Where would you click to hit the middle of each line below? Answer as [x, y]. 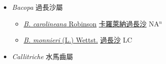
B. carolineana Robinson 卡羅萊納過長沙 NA [91, 23]
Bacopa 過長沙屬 [37, 7]
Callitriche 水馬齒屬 [43, 56]
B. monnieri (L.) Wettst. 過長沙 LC [78, 40]
